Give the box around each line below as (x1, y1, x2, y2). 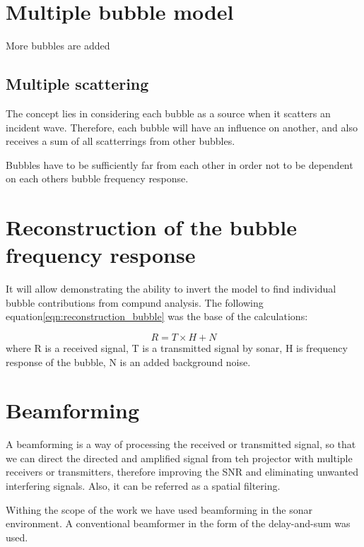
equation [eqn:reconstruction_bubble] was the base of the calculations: (6, 309, 308, 324)
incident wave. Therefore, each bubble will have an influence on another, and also (6, 119, 358, 134)
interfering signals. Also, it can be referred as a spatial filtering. (6, 478, 281, 493)
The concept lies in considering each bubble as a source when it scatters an (6, 105, 331, 120)
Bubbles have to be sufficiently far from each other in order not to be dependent (6, 157, 353, 172)
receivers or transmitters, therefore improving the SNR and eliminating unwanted (6, 464, 358, 479)
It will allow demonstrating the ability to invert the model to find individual (6, 281, 336, 296)
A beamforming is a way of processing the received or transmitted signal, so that (6, 437, 356, 452)
